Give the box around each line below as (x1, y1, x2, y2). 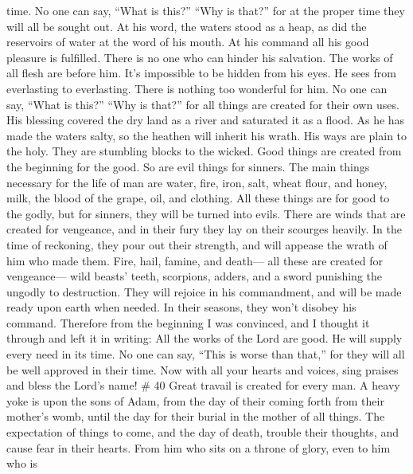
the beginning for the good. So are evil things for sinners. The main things (6, 158, 370, 174)
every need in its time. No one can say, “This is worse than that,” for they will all (6, 346, 405, 362)
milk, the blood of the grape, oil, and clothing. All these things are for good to (6, 190, 390, 206)
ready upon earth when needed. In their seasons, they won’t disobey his (6, 299, 357, 315)
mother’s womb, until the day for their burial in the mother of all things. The (6, 408, 385, 425)
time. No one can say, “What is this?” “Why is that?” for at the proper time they (6, 2, 405, 18)
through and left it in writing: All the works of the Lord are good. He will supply (6, 330, 403, 347)
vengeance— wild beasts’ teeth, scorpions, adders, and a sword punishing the (6, 268, 382, 284)
